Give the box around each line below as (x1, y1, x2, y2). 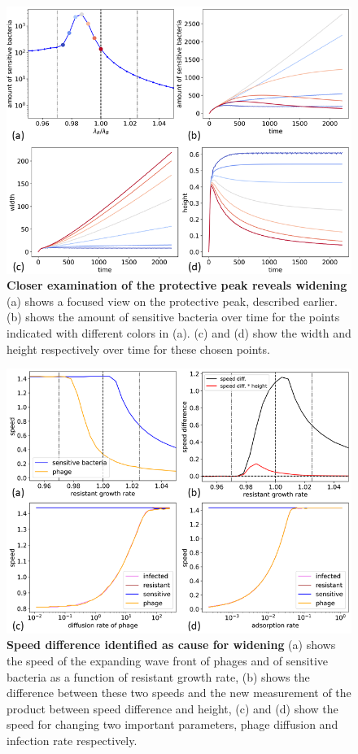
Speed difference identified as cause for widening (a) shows (7, 636, 336, 653)
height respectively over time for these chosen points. (7, 340, 270, 357)
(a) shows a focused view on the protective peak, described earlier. (7, 292, 338, 309)
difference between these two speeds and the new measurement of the (7, 684, 351, 701)
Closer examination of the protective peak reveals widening (7, 277, 347, 294)
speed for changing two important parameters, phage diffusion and (7, 716, 338, 733)
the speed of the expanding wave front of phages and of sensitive (7, 652, 329, 669)
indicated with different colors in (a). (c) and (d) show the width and (7, 324, 351, 341)
